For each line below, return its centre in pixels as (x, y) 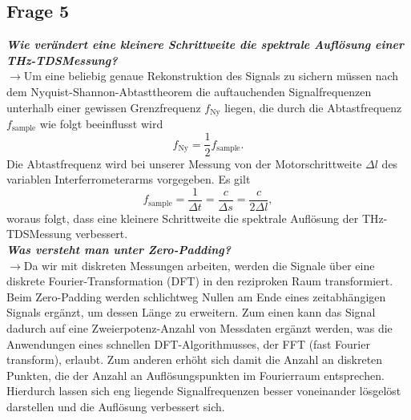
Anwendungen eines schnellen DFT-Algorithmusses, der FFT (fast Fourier (188, 343)
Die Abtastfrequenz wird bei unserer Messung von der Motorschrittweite (184, 163)
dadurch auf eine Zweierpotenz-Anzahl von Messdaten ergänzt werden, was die (199, 327)
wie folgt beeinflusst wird (101, 124)
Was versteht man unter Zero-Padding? (119, 249)
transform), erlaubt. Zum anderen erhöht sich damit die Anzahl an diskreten (195, 359)
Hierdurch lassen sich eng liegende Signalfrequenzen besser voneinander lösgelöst (204, 391)
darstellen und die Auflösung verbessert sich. (116, 406)
